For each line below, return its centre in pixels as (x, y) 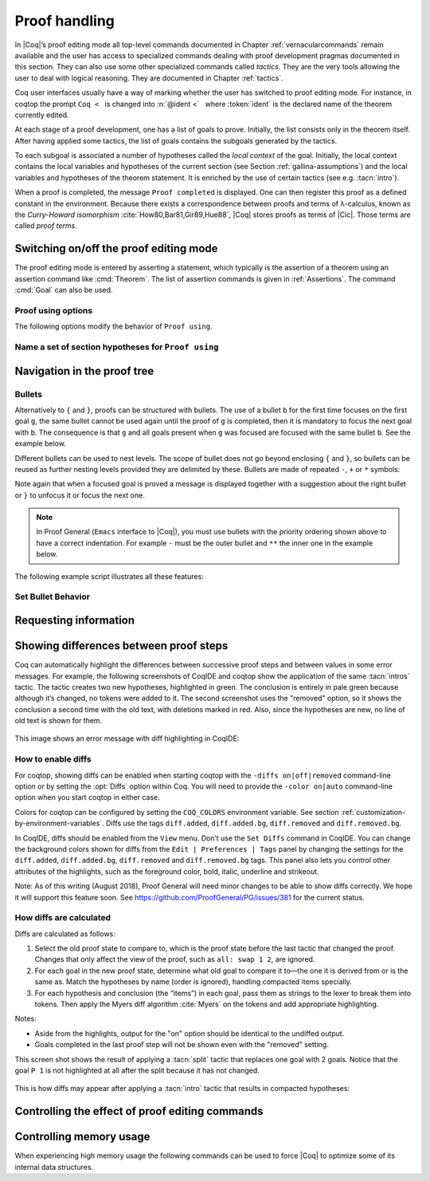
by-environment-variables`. (60, 823)
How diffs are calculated (63, 918)
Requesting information (75, 621)
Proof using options (54, 310)
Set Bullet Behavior (53, 596)
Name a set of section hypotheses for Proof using (117, 347)
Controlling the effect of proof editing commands (139, 1111)
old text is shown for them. (59, 721)
